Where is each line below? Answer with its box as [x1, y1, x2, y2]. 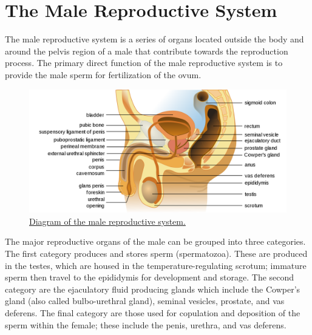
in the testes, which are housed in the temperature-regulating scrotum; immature [5, 259, 307, 271]
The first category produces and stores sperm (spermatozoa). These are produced [5, 247, 308, 259]
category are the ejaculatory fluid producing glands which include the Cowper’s [5, 282, 300, 295]
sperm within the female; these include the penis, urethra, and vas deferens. [5, 318, 287, 331]
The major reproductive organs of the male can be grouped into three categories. [5, 235, 306, 248]
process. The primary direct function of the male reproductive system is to [5, 56, 283, 69]
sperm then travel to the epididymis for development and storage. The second [5, 271, 294, 284]
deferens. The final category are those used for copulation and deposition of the [5, 306, 300, 319]
